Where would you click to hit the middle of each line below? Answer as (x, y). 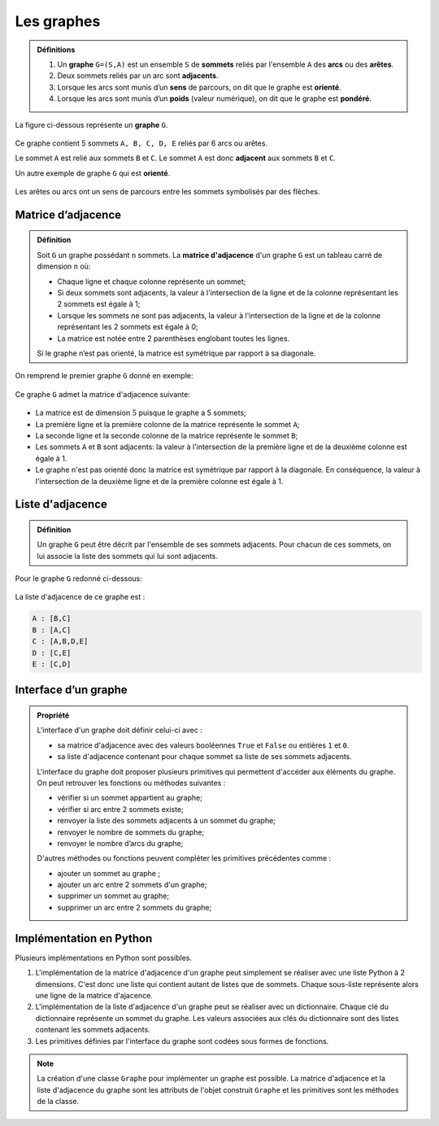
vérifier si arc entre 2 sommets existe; (121, 809)
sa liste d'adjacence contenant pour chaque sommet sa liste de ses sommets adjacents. (205, 757)
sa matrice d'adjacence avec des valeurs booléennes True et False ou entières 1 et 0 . (203, 745)
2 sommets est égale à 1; (99, 304)
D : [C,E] (52, 652)
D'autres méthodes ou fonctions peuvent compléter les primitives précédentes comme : (184, 858)
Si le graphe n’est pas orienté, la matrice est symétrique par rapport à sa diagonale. (176, 353)
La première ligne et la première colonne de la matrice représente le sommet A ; (167, 424)
